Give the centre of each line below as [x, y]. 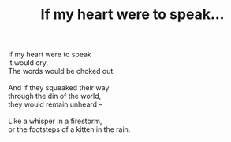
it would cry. [28, 63]
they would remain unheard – [55, 104]
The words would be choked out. [62, 71]
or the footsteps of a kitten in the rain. [69, 129]
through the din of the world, [55, 96]
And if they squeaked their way [59, 88]
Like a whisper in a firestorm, [55, 121]
